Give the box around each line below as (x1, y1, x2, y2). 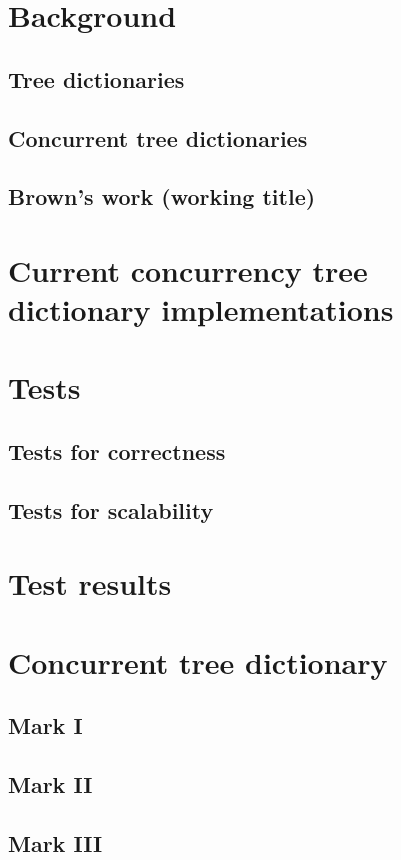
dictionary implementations (8, 289, 394, 330)
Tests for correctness (8, 436, 226, 467)
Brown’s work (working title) (8, 181, 316, 212)
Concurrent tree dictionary (8, 641, 388, 682)
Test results (8, 563, 172, 604)
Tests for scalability (8, 494, 214, 525)
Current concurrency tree (8, 249, 368, 290)
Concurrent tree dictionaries (8, 122, 308, 153)
